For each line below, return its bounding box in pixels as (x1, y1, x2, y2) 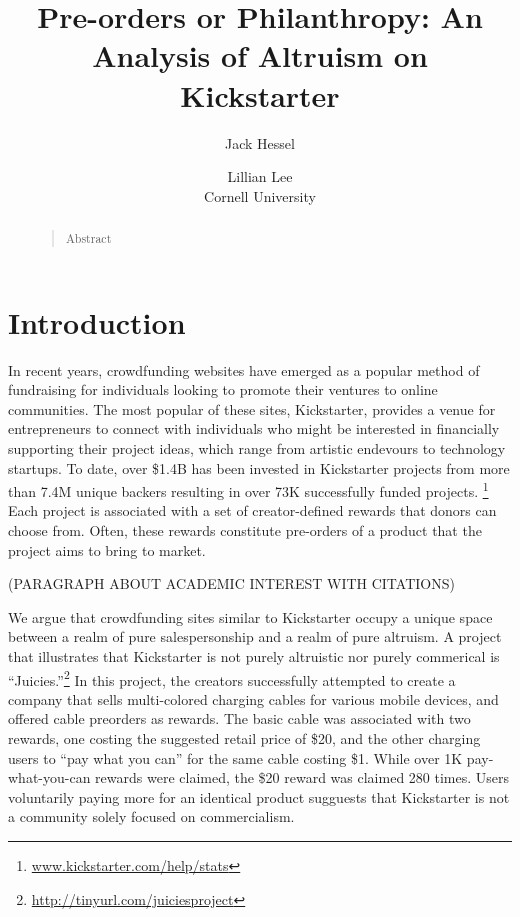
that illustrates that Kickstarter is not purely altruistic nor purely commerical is (8, 646, 500, 667)
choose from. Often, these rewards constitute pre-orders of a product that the (8, 520, 482, 541)
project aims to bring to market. (8, 539, 206, 560)
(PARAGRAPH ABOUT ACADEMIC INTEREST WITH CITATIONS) (8, 573, 455, 594)
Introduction (8, 301, 186, 342)
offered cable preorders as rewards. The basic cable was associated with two (8, 708, 471, 729)
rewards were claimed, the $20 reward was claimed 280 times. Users (95, 767, 510, 788)
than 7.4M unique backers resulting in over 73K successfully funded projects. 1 (8, 478, 489, 501)
